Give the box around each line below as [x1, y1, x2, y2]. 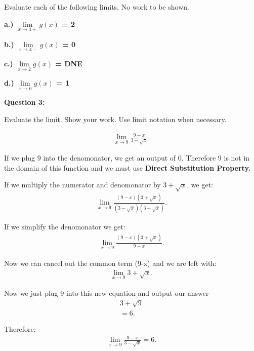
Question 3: [4, 97, 45, 107]
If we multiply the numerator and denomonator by [4, 179, 161, 190]
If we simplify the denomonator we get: [4, 221, 125, 231]
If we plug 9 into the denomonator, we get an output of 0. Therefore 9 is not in [4, 152, 250, 163]
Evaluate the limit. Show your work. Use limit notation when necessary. [4, 114, 227, 125]
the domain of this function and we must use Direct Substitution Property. [4, 162, 251, 173]
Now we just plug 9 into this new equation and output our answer [4, 287, 209, 298]
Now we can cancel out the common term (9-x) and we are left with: [4, 257, 217, 268]
